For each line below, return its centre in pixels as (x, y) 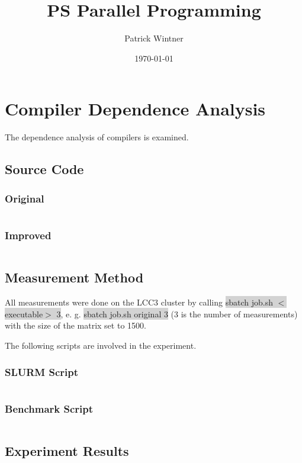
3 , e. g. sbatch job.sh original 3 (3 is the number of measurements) (177, 314)
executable (24, 314)
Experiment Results (67, 451)
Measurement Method (74, 277)
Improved (28, 235)
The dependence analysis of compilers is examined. (97, 137)
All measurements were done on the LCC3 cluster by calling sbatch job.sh (139, 302)
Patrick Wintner (154, 38)
